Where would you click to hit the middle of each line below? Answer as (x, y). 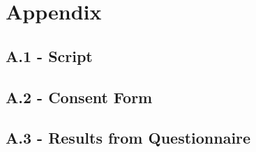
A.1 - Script (49, 55)
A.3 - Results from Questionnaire (128, 138)
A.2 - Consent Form (79, 97)
